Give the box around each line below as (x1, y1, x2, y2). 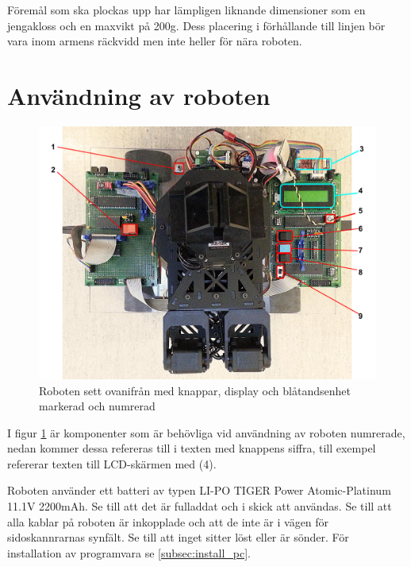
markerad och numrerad (39, 398, 156, 414)
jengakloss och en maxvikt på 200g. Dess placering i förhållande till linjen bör (7, 17, 386, 33)
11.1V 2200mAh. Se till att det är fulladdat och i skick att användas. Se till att (7, 498, 392, 515)
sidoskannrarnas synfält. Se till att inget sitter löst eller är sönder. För (7, 529, 349, 546)
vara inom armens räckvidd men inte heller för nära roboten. (7, 33, 302, 49)
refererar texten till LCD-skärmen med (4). (7, 455, 217, 472)
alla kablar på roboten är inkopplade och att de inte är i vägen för (7, 513, 329, 530)
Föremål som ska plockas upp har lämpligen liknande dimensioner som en (7, 2, 366, 17)
